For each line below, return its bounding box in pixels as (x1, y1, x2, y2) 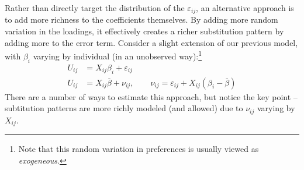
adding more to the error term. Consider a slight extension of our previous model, (5, 36, 298, 48)
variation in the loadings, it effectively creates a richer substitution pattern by (5, 25, 284, 37)
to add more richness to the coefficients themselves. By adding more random (5, 13, 278, 26)
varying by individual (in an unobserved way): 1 (33, 48, 202, 62)
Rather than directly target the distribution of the (5, 2, 185, 13)
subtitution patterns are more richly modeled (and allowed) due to (5, 102, 243, 114)
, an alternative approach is (196, 2, 294, 13)
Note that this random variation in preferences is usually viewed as (18, 143, 259, 155)
